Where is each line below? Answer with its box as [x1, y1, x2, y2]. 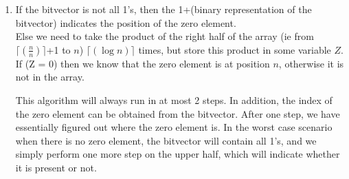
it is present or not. [15, 160, 97, 174]
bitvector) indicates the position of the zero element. [15, 15, 236, 30]
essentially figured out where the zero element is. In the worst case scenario [15, 120, 333, 134]
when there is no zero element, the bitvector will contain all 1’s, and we [15, 133, 317, 147]
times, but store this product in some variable [138, 42, 331, 56]
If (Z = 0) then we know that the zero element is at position [15, 56, 270, 70]
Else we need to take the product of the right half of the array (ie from [15, 29, 314, 43]
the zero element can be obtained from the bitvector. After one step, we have [15, 106, 340, 120]
